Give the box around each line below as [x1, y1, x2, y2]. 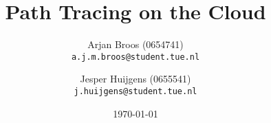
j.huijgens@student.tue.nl [74, 86, 197, 96]
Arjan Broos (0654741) [87, 37, 184, 52]
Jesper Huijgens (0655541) [80, 71, 191, 86]
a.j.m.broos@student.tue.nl [71, 52, 200, 62]
